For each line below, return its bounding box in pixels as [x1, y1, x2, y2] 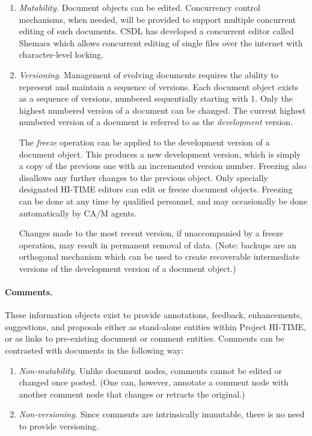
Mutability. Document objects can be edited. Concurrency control [19, 1, 260, 13]
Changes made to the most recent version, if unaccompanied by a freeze [19, 227, 284, 239]
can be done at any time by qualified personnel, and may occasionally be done [19, 194, 308, 207]
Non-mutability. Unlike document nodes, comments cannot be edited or [19, 364, 282, 376]
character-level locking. [19, 48, 103, 61]
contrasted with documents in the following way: [5, 344, 184, 357]
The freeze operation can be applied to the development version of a [19, 135, 270, 148]
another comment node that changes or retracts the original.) [19, 387, 245, 400]
